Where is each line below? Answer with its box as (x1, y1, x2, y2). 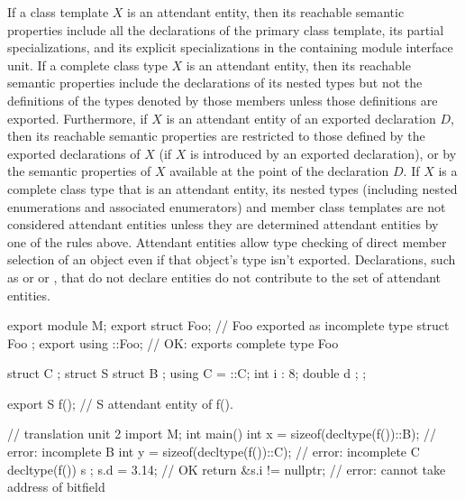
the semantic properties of (7, 162, 151, 180)
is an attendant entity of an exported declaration (166, 108, 436, 127)
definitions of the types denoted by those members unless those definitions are (7, 90, 438, 109)
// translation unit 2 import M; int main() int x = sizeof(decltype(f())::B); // (7, 424, 437, 443)
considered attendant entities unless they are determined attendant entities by (7, 215, 439, 234)
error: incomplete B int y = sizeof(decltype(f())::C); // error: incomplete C (7, 442, 420, 461)
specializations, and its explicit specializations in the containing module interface (7, 38, 453, 57)
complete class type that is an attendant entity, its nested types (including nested (7, 179, 458, 198)
